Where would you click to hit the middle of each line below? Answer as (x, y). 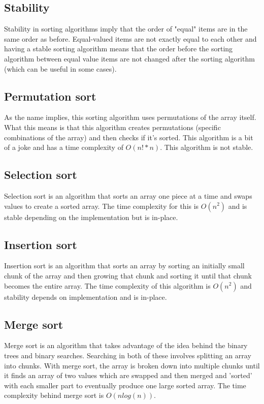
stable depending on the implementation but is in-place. (91, 217)
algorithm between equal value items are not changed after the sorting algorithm (129, 58)
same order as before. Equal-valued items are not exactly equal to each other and (130, 38)
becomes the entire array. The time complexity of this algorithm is (107, 285)
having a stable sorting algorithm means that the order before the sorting (119, 49)
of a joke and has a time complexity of (64, 147)
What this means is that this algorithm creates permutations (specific (112, 127)
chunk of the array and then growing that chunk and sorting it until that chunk (128, 275)
